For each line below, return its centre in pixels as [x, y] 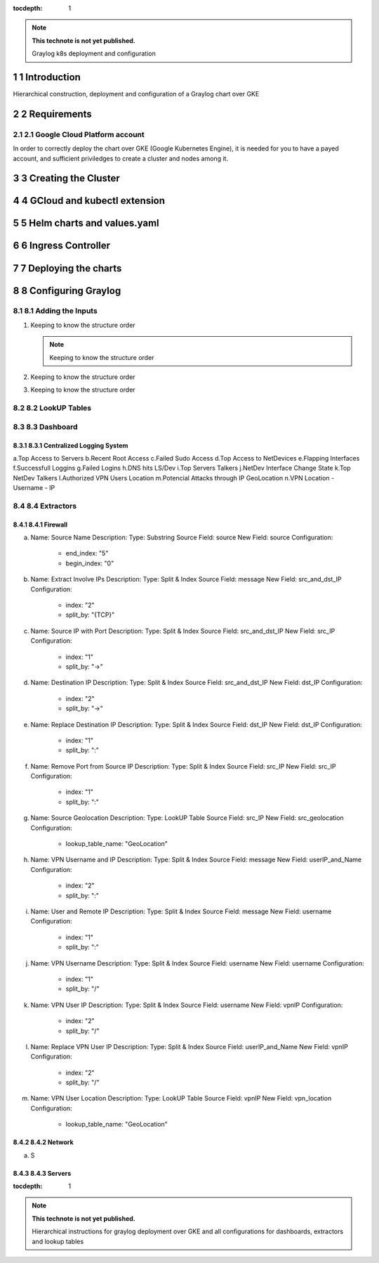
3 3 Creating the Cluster [67, 178]
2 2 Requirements [53, 114]
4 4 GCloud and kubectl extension [89, 201]
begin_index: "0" [90, 563]
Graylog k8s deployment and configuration [94, 53]
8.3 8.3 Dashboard [45, 427]
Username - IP [34, 488]
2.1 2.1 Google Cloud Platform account [79, 134]
